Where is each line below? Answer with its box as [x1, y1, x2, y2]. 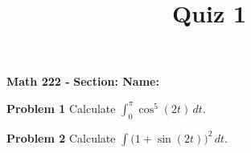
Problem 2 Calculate [6, 129, 116, 146]
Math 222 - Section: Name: [6, 73, 159, 90]
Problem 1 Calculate [6, 99, 116, 116]
